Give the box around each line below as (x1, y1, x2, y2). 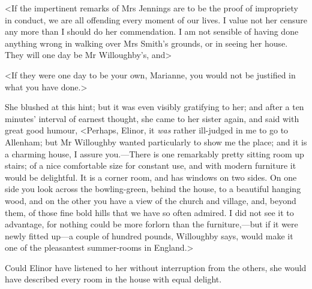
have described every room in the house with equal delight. (5, 273, 222, 285)
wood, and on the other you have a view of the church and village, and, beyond (5, 194, 296, 206)
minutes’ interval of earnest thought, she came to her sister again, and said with (5, 112, 299, 124)
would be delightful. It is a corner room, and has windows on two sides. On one (5, 171, 297, 183)
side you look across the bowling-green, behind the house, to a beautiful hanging (5, 182, 301, 195)
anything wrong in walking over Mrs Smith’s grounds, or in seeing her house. (5, 36, 288, 49)
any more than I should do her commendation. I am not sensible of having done (5, 25, 299, 38)
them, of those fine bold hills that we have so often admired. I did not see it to (5, 206, 294, 218)
